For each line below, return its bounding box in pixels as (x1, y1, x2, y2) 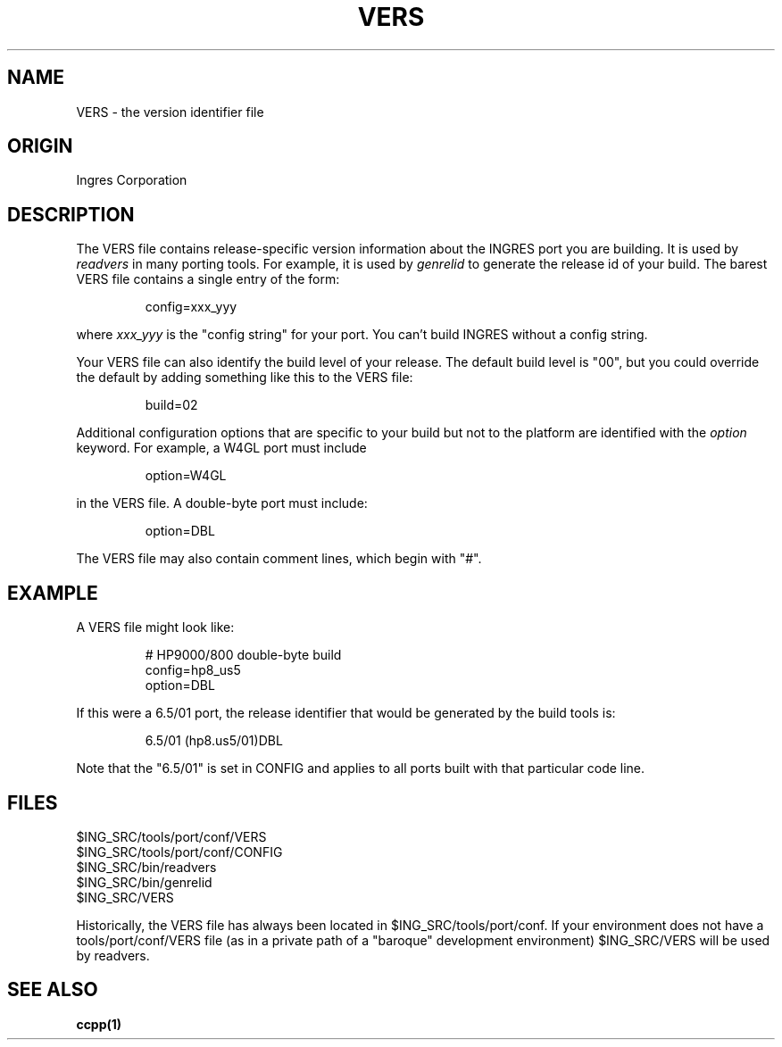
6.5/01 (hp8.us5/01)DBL (145, 733, 283, 749)
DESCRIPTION (7, 203, 135, 226)
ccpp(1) (76, 1016, 122, 1032)
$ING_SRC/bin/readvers (76, 859, 217, 875)
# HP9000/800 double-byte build (145, 647, 342, 663)
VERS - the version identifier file (76, 104, 264, 120)
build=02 (145, 397, 198, 413)
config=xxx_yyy (145, 299, 237, 315)
